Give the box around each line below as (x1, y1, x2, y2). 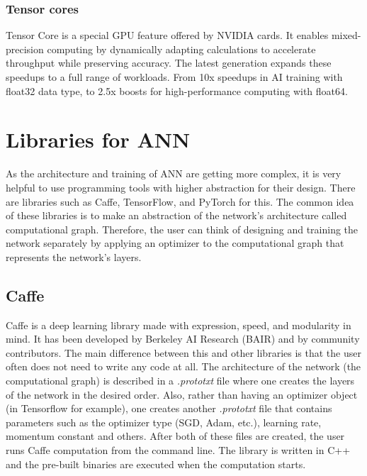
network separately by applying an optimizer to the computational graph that (6, 236, 344, 250)
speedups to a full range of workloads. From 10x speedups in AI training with (6, 70, 343, 84)
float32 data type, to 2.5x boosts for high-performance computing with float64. (6, 83, 348, 98)
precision (6, 41, 44, 56)
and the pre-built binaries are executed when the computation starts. (6, 456, 306, 471)
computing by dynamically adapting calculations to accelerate (47, 41, 316, 56)
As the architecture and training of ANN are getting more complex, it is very (6, 166, 341, 181)
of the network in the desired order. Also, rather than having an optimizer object (6, 387, 358, 402)
